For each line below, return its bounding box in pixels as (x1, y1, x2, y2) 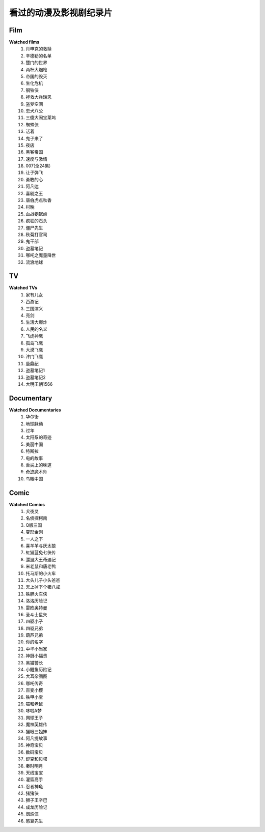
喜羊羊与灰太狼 (26, 543, 56, 548)
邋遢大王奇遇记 (26, 556, 56, 562)
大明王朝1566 (26, 381, 53, 387)
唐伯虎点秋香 (26, 197, 52, 203)
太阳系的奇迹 (26, 434, 52, 440)
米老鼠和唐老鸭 (26, 563, 56, 570)
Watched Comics (9, 501, 45, 507)
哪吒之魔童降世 (26, 252, 56, 258)
